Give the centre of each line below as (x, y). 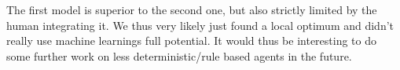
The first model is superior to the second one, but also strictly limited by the (192, 9)
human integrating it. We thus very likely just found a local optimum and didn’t (200, 25)
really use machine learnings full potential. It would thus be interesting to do (192, 41)
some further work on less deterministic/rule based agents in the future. (179, 55)
